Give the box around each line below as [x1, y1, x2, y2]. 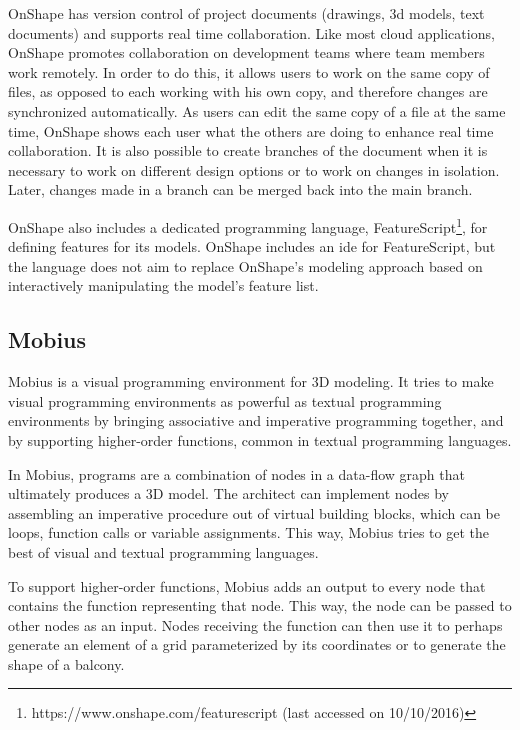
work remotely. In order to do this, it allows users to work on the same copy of [8, 61, 490, 82]
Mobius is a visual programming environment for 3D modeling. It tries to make [8, 371, 494, 392]
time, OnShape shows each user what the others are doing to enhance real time [8, 120, 494, 141]
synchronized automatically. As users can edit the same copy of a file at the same [8, 100, 506, 121]
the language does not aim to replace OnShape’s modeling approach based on [8, 255, 483, 276]
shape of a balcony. [8, 653, 125, 674]
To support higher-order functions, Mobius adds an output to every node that [8, 575, 486, 596]
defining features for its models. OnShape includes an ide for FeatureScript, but [8, 236, 496, 257]
